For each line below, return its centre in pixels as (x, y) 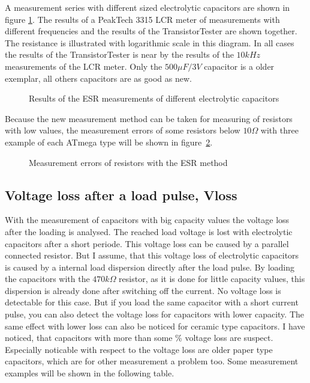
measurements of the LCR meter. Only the (84, 66)
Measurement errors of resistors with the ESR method (128, 162)
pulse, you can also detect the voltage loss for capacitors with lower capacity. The (154, 314)
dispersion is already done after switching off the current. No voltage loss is (143, 290)
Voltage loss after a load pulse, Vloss (121, 195)
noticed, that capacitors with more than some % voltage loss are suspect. (139, 338)
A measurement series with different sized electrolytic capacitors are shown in (148, 7)
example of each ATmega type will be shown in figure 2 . (109, 142)
